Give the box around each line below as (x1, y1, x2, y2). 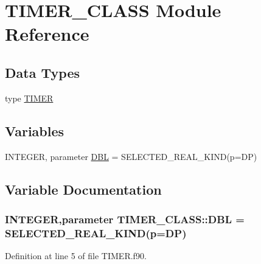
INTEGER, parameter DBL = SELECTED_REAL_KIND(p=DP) (5, 150, 257, 162)
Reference (5, 21, 89, 46)
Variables (5, 121, 64, 140)
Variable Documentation (5, 179, 162, 198)
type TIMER (5, 91, 54, 104)
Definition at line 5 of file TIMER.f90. (5, 249, 147, 262)
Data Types (5, 63, 80, 82)
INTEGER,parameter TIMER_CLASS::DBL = (5, 211, 245, 226)
